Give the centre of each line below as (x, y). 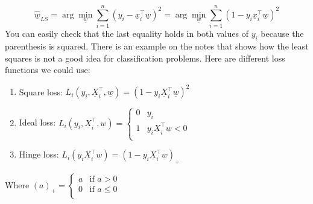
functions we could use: (48, 70)
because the (282, 33)
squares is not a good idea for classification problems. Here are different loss (145, 58)
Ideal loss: (37, 122)
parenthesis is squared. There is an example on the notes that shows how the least (157, 46)
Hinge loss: (39, 154)
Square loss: (41, 91)
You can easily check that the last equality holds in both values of (127, 33)
